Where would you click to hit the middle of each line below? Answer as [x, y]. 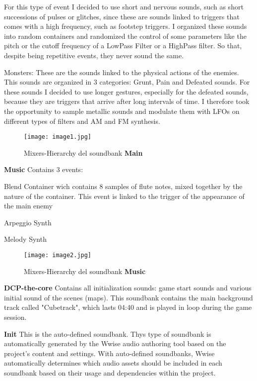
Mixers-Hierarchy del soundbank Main [83, 152]
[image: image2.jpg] [58, 255]
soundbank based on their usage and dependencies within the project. [110, 372]
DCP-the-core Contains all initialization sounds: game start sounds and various [128, 288]
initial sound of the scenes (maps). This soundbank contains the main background [128, 297]
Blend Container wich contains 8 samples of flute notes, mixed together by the [123, 186]
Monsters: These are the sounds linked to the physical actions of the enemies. [122, 72]
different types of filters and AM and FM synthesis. [82, 121]
